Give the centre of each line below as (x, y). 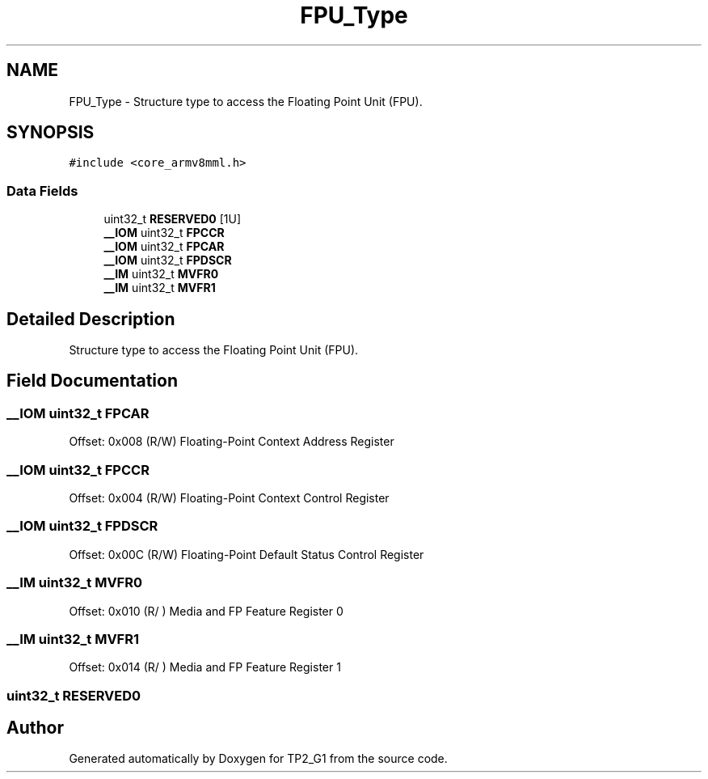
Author (35, 728)
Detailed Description (91, 319)
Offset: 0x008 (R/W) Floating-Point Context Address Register (232, 442)
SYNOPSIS (51, 133)
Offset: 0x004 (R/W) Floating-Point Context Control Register (229, 498)
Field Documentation (92, 381)
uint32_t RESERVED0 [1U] (173, 219)
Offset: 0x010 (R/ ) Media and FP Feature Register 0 (206, 611)
